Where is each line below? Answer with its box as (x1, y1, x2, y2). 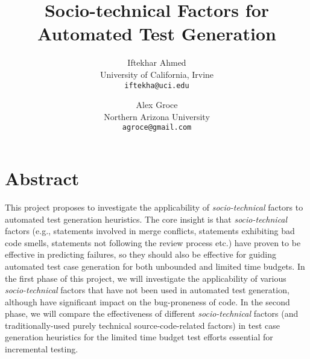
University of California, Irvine (100, 68, 214, 80)
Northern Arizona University (104, 110, 210, 122)
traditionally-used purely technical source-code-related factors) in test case (5, 319, 280, 331)
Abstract (5, 166, 80, 190)
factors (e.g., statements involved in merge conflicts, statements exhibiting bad (5, 224, 295, 237)
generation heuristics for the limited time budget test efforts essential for (5, 331, 273, 343)
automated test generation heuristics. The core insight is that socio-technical (5, 212, 288, 225)
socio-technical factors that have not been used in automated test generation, (5, 284, 289, 296)
